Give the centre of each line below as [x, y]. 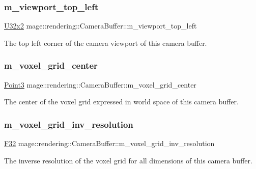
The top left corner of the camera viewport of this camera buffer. [106, 43]
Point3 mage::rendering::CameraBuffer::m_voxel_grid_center [100, 84]
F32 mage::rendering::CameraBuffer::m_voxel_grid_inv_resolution [109, 143]
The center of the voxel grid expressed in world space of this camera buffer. [121, 102]
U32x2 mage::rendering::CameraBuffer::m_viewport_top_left [101, 26]
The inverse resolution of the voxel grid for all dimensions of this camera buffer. [128, 160]
